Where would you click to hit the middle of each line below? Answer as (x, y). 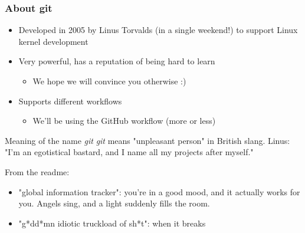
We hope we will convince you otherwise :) (109, 81)
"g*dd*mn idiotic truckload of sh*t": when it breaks (112, 223)
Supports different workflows (70, 101)
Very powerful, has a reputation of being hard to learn (117, 61)
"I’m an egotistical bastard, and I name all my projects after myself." (129, 152)
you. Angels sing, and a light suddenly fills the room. (114, 203)
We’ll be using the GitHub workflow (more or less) (124, 121)
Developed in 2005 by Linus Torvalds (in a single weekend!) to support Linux (158, 30)
